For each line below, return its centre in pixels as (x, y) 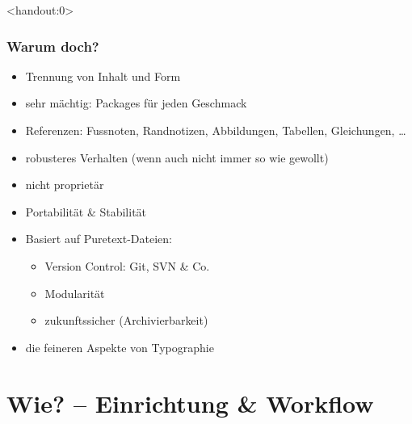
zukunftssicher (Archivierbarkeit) (126, 320)
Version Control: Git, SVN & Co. (127, 265)
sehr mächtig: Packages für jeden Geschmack (136, 103)
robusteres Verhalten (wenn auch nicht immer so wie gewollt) (177, 157)
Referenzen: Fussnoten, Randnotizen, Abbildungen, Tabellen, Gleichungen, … (216, 130)
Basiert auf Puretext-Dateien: (99, 239)
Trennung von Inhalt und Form (103, 76)
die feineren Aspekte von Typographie (120, 347)
